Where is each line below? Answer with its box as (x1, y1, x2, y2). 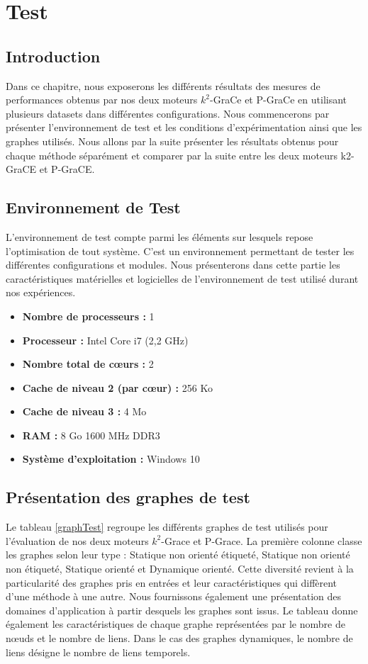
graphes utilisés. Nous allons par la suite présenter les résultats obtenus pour (6, 133, 339, 148)
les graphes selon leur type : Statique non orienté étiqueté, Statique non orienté (6, 547, 350, 562)
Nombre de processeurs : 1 (22, 308, 155, 323)
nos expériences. (6, 285, 76, 300)
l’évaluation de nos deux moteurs (6, 533, 149, 548)
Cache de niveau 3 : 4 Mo (22, 404, 147, 419)
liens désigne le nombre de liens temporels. (6, 644, 191, 659)
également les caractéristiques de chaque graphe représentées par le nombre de (6, 617, 345, 631)
